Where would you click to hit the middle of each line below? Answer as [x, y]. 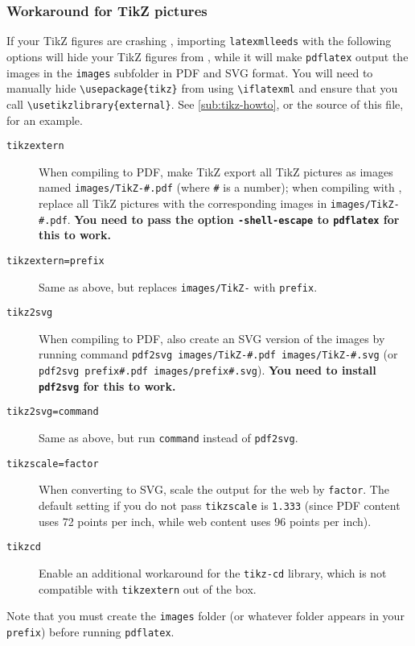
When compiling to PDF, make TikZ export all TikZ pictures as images [216, 171]
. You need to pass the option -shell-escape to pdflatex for [233, 219]
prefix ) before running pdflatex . [90, 631]
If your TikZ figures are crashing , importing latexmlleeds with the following [199, 41]
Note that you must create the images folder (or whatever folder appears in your [205, 616]
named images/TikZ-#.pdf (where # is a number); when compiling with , [220, 187]
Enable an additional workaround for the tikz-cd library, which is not [213, 572]
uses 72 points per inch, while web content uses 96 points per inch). [205, 521]
